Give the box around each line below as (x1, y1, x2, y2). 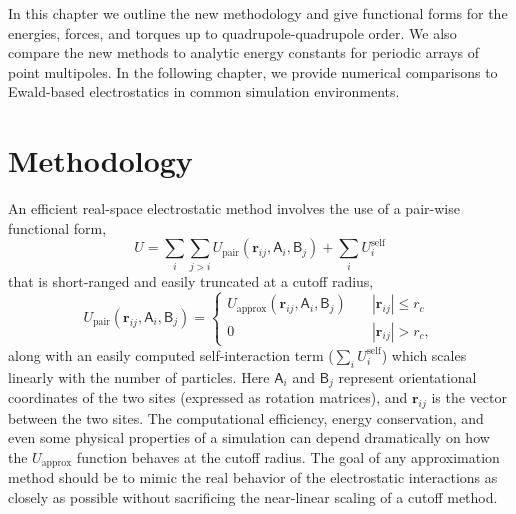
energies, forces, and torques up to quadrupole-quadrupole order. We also (8, 22, 457, 43)
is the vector (431, 387, 508, 408)
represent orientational (338, 366, 477, 387)
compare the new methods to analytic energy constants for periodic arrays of (8, 42, 480, 63)
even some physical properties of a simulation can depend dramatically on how (8, 427, 490, 448)
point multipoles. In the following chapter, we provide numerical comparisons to (8, 61, 498, 82)
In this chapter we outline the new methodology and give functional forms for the (8, 3, 508, 23)
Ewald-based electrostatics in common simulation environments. (8, 81, 400, 102)
